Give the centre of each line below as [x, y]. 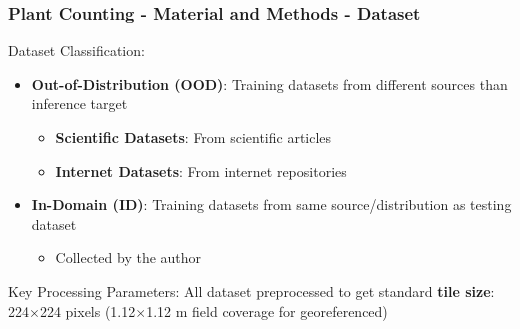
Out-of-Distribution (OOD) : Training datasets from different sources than [269, 83]
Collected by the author [128, 257]
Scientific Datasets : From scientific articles [193, 137]
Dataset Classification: [76, 50]
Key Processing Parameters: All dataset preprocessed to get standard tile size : [251, 290]
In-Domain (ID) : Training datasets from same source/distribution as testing [271, 204]
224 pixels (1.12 [87, 310]
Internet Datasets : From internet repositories [201, 170]
